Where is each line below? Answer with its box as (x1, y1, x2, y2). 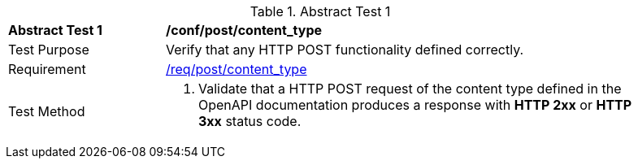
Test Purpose (8, 41, 89, 58)
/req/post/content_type (166, 61, 307, 77)
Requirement (8, 61, 86, 77)
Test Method (8, 103, 85, 119)
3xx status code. (198, 113, 302, 129)
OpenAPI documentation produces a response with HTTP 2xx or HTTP (198, 97, 632, 113)
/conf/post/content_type (166, 22, 323, 38)
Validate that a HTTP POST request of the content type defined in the (198, 80, 622, 97)
